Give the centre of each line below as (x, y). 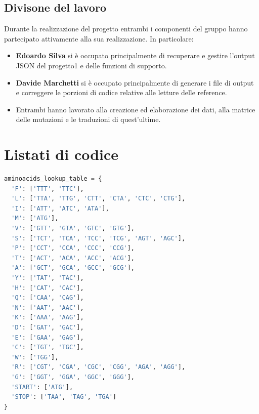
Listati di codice (61, 154)
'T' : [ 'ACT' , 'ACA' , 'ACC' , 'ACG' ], (73, 258)
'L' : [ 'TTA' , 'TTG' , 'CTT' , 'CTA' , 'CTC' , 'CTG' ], (98, 199)
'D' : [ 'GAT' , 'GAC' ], (48, 327)
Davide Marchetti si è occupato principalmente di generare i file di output (135, 82)
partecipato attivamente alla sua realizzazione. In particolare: (99, 38)
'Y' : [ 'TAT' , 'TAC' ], (48, 278)
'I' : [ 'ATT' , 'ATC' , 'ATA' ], (60, 208)
